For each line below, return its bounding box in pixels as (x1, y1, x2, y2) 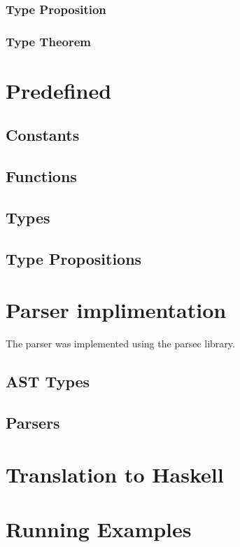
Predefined (6, 76, 112, 104)
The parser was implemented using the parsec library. (6, 336, 235, 351)
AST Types (6, 371, 90, 392)
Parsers (6, 412, 60, 434)
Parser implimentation (6, 296, 227, 324)
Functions (6, 165, 77, 187)
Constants (6, 124, 80, 146)
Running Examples (6, 515, 192, 543)
